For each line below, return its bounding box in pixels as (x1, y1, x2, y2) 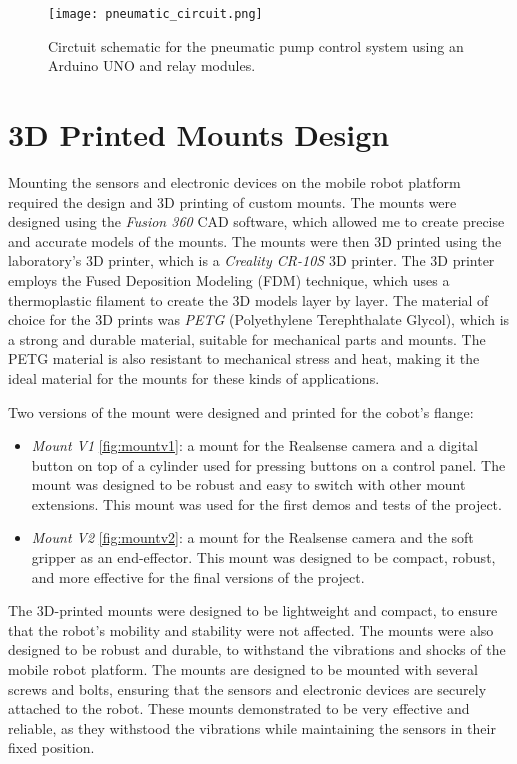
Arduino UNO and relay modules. (48, 55, 256, 76)
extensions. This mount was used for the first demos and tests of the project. (31, 493, 502, 514)
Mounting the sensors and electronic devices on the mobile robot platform (8, 171, 461, 192)
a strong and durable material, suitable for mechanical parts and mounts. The (8, 328, 486, 349)
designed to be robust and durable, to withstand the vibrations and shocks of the (8, 639, 506, 660)
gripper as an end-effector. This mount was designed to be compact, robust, (31, 547, 496, 568)
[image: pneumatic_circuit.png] (48, 7, 263, 21)
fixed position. (8, 737, 95, 758)
